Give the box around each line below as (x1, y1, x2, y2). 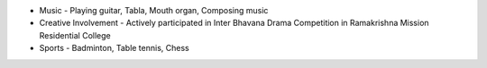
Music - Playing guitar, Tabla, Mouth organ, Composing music (39, 5, 269, 15)
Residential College (39, 30, 112, 40)
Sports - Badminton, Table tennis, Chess (39, 43, 189, 54)
